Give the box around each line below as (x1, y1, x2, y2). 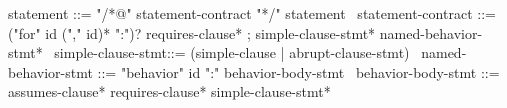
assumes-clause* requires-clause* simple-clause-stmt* (8, 81, 331, 102)
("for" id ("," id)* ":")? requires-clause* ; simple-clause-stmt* (8, 22, 376, 43)
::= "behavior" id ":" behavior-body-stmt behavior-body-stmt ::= (97, 61, 500, 82)
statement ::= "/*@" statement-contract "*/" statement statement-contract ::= (8, 3, 496, 23)
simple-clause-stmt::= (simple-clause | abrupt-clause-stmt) (54, 42, 410, 63)
